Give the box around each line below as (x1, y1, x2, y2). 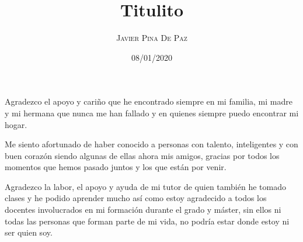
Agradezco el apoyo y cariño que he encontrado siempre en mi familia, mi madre (5, 95, 292, 108)
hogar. (5, 118, 27, 130)
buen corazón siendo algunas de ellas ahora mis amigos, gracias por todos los (5, 149, 280, 161)
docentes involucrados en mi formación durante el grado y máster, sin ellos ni (5, 203, 281, 216)
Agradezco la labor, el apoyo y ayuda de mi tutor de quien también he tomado (5, 180, 286, 192)
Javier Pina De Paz (116, 32, 187, 44)
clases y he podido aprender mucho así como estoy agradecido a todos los (5, 192, 267, 204)
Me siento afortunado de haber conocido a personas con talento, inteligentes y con (5, 138, 298, 150)
